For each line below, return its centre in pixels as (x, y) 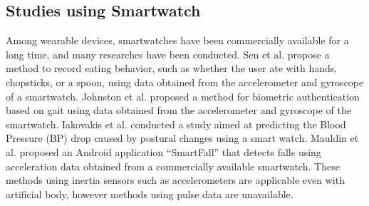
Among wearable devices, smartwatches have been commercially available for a (177, 40)
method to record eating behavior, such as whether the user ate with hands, (172, 68)
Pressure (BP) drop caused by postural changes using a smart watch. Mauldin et (182, 138)
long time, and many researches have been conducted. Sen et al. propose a (168, 54)
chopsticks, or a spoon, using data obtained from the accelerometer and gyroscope (185, 82)
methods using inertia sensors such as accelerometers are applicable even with (175, 180)
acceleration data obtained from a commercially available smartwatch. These (173, 166)
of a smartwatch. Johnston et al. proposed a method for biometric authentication (183, 96)
